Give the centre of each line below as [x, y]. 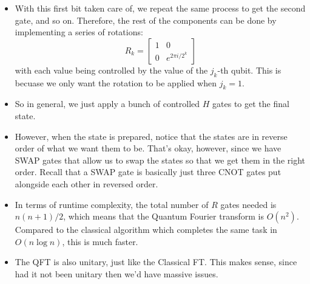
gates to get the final [251, 104]
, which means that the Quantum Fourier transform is [163, 216]
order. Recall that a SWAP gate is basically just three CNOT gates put [148, 172]
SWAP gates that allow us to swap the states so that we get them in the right [160, 160]
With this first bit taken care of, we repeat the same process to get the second [160, 8]
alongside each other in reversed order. [86, 183]
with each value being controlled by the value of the [111, 70]
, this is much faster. [100, 241]
